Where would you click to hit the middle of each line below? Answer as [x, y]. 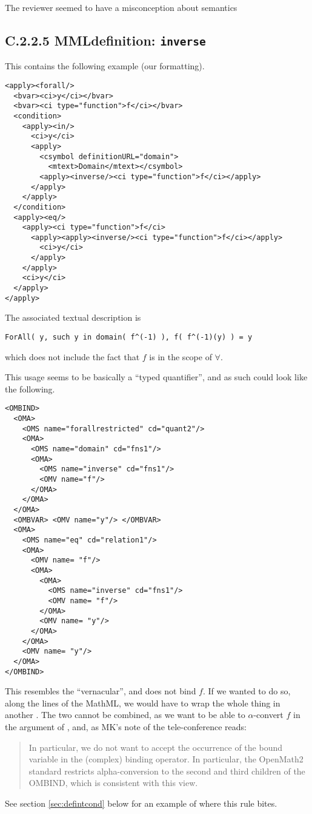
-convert [268, 715]
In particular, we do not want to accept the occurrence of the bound [156, 747]
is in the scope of [181, 356]
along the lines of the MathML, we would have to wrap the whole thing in [143, 703]
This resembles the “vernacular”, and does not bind [101, 691]
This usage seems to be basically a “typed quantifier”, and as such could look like [156, 377]
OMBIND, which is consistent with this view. [113, 783]
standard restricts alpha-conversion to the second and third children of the [167, 771]
